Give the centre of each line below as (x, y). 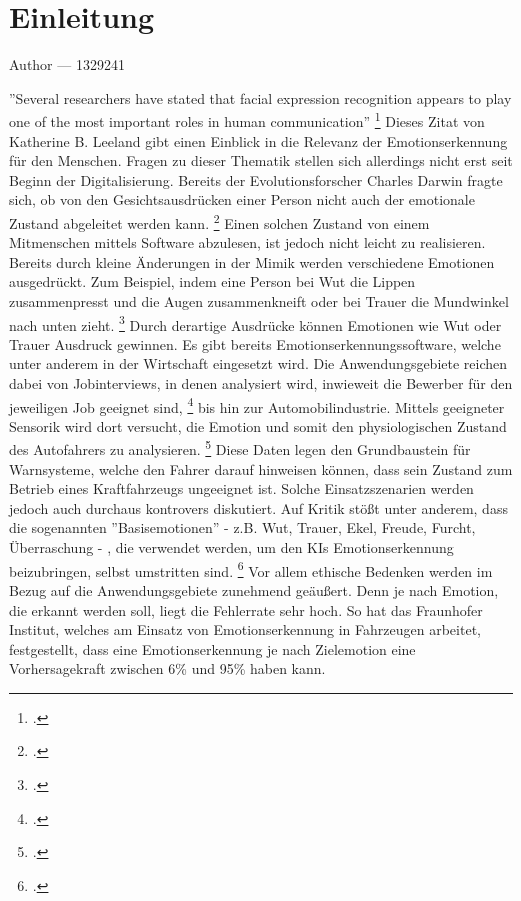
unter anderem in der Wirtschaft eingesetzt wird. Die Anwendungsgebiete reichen (258, 363)
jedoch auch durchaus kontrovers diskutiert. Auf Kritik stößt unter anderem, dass (258, 507)
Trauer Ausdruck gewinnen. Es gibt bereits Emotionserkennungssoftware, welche (255, 343)
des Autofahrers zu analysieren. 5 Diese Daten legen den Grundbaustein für (240, 448)
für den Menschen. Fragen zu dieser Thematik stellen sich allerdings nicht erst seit (261, 160)
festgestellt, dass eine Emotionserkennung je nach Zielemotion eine (212, 648)
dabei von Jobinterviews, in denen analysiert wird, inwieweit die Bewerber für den (261, 383)
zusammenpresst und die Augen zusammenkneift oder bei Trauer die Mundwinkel (259, 300)
